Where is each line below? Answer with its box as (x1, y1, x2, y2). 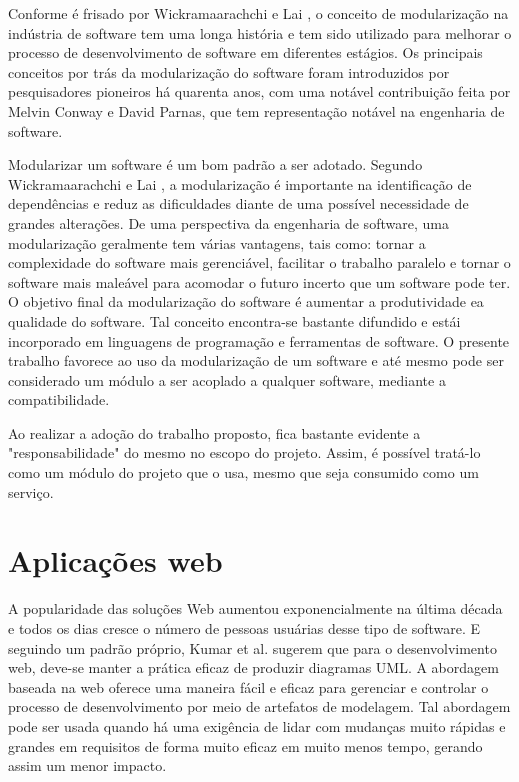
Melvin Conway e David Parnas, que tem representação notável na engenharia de (8, 100, 505, 121)
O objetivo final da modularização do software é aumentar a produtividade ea (8, 291, 484, 312)
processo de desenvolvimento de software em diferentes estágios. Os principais (8, 42, 483, 63)
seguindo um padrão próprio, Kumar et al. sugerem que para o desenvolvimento (8, 637, 497, 658)
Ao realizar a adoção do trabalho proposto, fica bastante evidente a (8, 422, 421, 443)
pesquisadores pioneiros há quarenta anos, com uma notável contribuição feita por (8, 81, 511, 102)
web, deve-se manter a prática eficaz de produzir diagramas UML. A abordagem (8, 657, 499, 678)
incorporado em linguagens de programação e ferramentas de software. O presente (8, 330, 510, 351)
